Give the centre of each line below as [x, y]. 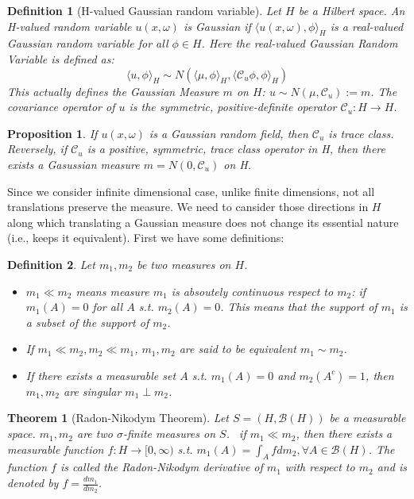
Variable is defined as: [61, 58]
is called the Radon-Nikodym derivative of [161, 467]
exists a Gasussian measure [74, 164]
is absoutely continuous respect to [252, 291]
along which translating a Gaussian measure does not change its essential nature [203, 222]
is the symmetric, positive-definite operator [233, 107]
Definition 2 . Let [51, 264]
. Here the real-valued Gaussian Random [300, 43]
